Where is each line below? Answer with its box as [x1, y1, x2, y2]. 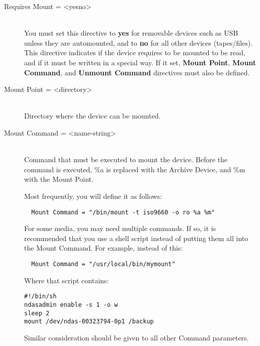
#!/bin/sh [24, 293, 57, 300]
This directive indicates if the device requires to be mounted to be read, [24, 47, 245, 58]
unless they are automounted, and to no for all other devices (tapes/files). [24, 37, 253, 48]
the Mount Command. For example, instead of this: [24, 243, 183, 253]
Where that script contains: [24, 275, 109, 285]
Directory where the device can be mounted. [24, 110, 161, 121]
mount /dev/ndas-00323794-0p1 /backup [24, 318, 154, 325]
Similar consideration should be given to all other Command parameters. [24, 332, 249, 342]
